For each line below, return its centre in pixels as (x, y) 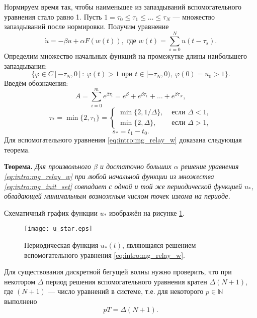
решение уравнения (210, 166)
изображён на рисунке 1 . (147, 212)
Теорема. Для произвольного (48, 166)
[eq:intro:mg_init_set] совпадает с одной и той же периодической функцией (123, 186)
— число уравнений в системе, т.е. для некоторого (126, 291)
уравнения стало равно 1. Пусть (53, 16)
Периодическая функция (61, 245)
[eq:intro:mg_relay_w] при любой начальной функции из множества (109, 176)
